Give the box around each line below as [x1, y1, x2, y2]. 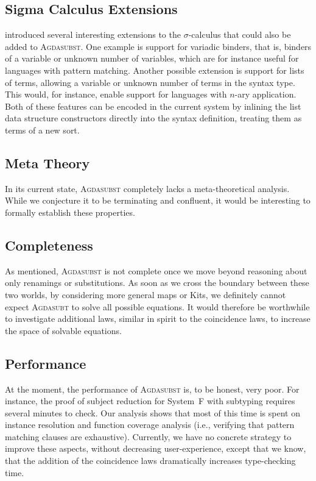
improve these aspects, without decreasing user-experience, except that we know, [5, 442, 306, 455]
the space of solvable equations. [5, 324, 122, 337]
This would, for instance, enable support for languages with [5, 88, 227, 101]
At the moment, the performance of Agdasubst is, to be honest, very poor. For [5, 382, 300, 395]
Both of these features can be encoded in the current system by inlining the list [5, 99, 301, 112]
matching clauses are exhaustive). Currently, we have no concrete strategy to [5, 430, 292, 443]
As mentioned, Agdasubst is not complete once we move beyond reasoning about [5, 264, 307, 277]
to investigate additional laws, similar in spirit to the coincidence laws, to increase [5, 312, 311, 325]
